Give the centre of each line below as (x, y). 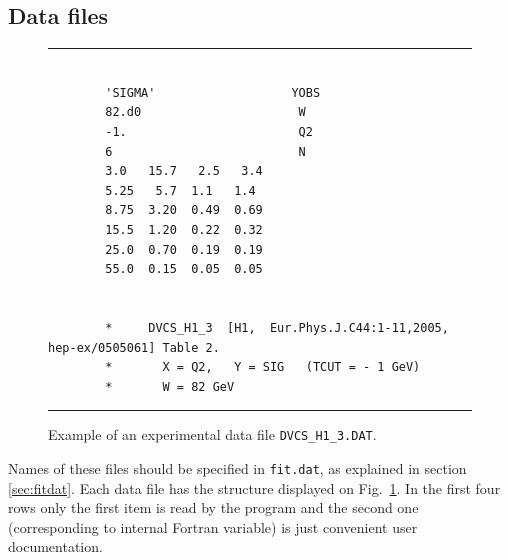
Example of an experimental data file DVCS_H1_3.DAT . (212, 434)
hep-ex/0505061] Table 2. (134, 347)
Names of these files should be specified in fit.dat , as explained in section (237, 467)
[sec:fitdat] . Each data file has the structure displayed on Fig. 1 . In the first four (254, 487)
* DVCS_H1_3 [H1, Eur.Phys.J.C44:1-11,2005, (277, 327)
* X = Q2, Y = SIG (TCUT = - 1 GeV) (263, 367)
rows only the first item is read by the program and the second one (213, 507)
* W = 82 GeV (170, 386)
